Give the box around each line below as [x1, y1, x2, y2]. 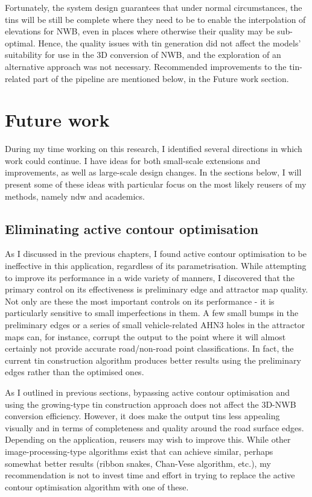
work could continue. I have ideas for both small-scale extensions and [5, 154, 261, 166]
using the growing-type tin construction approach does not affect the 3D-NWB [5, 397, 296, 410]
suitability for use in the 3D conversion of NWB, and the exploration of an [5, 48, 281, 61]
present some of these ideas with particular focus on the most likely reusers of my [5, 178, 307, 191]
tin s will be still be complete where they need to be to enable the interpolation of [5, 13, 306, 25]
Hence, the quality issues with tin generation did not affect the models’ [38, 36, 301, 49]
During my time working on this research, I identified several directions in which [5, 142, 302, 155]
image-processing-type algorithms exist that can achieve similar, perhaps [5, 445, 273, 457]
